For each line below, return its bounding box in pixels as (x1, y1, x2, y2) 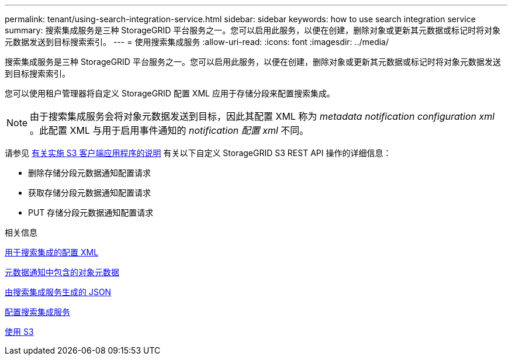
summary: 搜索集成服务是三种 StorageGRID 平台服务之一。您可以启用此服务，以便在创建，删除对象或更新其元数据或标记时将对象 (5, 25, 501, 35)
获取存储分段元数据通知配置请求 (28, 188, 151, 198)
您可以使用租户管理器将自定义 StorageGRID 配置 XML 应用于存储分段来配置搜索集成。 (5, 88, 335, 98)
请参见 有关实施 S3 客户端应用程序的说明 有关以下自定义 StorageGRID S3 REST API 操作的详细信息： (5, 148, 392, 158)
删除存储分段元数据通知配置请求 (28, 168, 151, 178)
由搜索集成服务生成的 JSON (5, 287, 112, 297)
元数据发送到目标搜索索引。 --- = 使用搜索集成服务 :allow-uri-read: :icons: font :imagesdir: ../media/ (5, 37, 389, 47)
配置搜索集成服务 (5, 307, 70, 317)
